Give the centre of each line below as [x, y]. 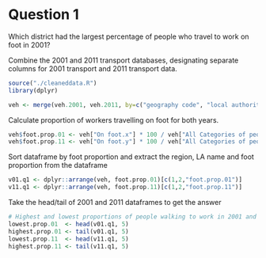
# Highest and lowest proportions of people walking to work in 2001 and [133, 217]
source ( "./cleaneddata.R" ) [53, 83]
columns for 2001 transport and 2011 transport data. [93, 68]
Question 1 [44, 15]
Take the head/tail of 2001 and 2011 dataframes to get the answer [115, 203]
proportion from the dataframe [58, 165]
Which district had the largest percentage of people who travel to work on [129, 36]
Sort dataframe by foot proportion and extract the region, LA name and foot [131, 157]
